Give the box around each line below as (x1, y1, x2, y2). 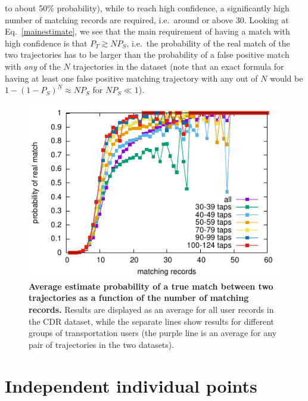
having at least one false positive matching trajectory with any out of (5, 72, 258, 84)
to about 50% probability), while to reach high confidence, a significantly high (5, 2, 290, 14)
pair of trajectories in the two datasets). (29, 338, 175, 350)
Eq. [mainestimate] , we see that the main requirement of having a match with (5, 25, 290, 38)
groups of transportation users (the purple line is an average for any (29, 327, 277, 339)
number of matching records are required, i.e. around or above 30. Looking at (5, 13, 289, 26)
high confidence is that (5, 36, 88, 49)
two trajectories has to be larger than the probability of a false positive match (5, 48, 290, 61)
